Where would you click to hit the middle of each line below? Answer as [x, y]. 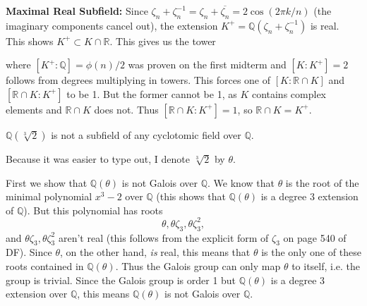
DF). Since [29, 252]
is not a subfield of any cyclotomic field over [146, 134]
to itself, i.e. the [326, 266]
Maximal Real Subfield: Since [77, 11]
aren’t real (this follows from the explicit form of [163, 237]
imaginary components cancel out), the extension [112, 25]
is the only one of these [311, 252]
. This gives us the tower [163, 41]
